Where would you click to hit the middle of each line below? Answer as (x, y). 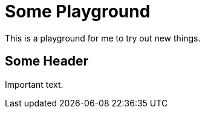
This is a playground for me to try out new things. (103, 38)
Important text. (34, 84)
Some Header (47, 61)
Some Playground (78, 11)
